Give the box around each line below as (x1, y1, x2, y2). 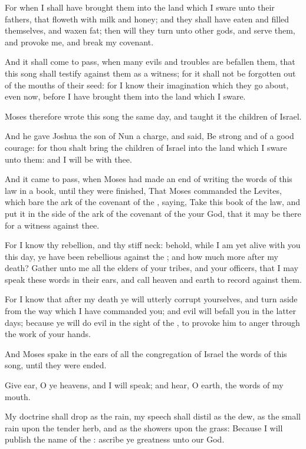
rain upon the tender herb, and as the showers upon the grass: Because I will (5, 421, 283, 434)
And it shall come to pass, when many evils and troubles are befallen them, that (5, 55, 295, 68)
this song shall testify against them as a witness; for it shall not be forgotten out (5, 67, 296, 79)
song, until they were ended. (5, 359, 107, 371)
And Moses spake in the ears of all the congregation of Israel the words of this (5, 347, 287, 359)
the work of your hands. (5, 328, 91, 340)
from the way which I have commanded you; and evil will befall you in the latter (5, 305, 296, 317)
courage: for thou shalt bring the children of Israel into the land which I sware (5, 141, 287, 153)
